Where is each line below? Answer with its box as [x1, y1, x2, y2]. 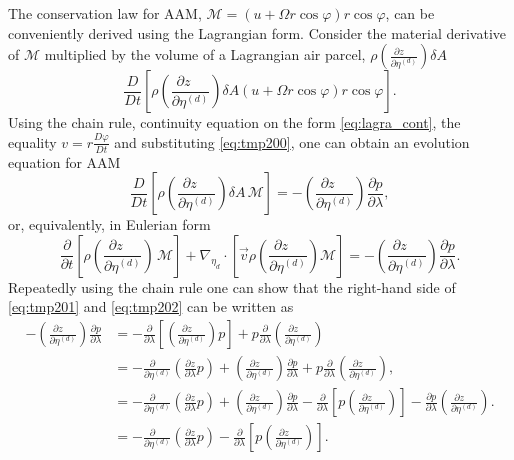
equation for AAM [8, 151, 121, 172]
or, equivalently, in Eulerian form [8, 214, 211, 235]
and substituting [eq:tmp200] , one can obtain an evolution [114, 131, 470, 152]
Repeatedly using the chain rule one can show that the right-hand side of [8, 276, 456, 297]
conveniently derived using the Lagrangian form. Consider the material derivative [8, 22, 506, 43]
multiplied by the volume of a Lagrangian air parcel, [44, 44, 366, 65]
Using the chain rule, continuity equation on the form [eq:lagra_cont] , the [8, 112, 461, 133]
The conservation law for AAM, [8, 3, 202, 23]
